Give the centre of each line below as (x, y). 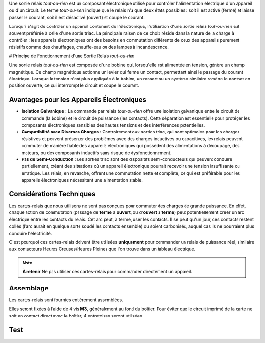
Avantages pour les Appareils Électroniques (78, 100)
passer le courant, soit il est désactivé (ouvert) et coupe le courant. (77, 17)
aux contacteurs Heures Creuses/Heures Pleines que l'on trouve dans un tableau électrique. (102, 249)
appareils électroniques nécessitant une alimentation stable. (82, 180)
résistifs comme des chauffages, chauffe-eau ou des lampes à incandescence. (89, 47)
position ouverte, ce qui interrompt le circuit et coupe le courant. (74, 85)
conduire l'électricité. (30, 233)
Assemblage (29, 288)
